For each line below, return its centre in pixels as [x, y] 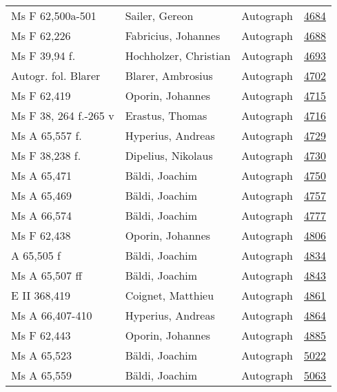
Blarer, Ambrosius [169, 75]
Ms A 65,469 [42, 195]
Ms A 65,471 [42, 175]
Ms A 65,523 [42, 355]
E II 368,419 [41, 295]
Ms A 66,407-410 [52, 315]
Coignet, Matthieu [170, 295]
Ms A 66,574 [42, 215]
